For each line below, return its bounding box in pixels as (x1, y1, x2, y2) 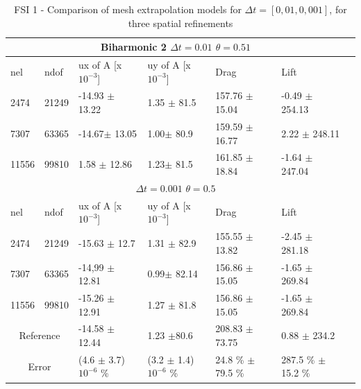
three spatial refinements (128, 15, 233, 30)
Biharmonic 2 (101, 40, 167, 54)
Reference (19, 328, 60, 343)
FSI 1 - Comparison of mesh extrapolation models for (14, 2, 242, 16)
